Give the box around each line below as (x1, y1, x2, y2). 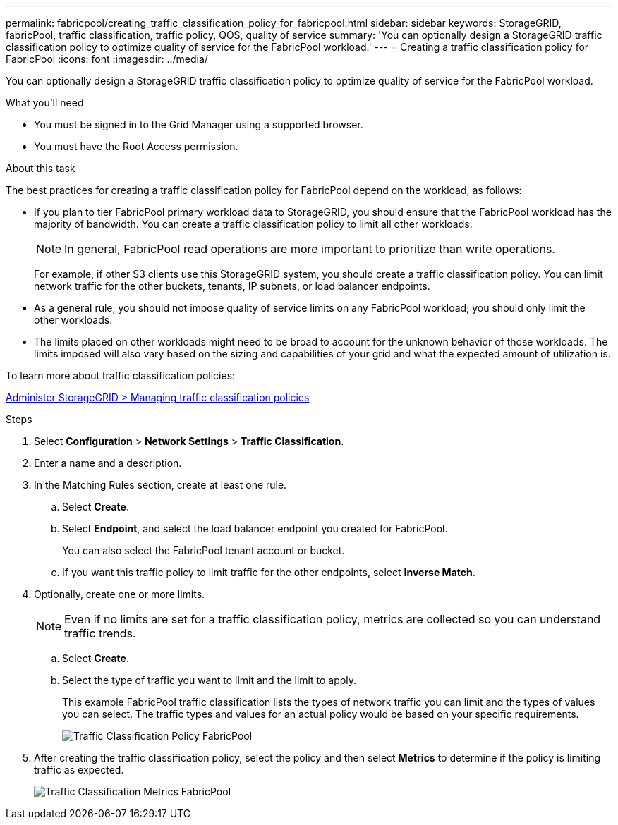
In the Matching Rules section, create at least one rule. (34, 479, 287, 491)
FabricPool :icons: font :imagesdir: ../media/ (6, 53, 208, 65)
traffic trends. (64, 626, 136, 640)
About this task (6, 162, 75, 174)
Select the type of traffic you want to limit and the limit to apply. (62, 674, 357, 686)
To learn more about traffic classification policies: (6, 369, 236, 381)
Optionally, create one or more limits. (34, 588, 205, 600)
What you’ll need (6, 97, 84, 109)
